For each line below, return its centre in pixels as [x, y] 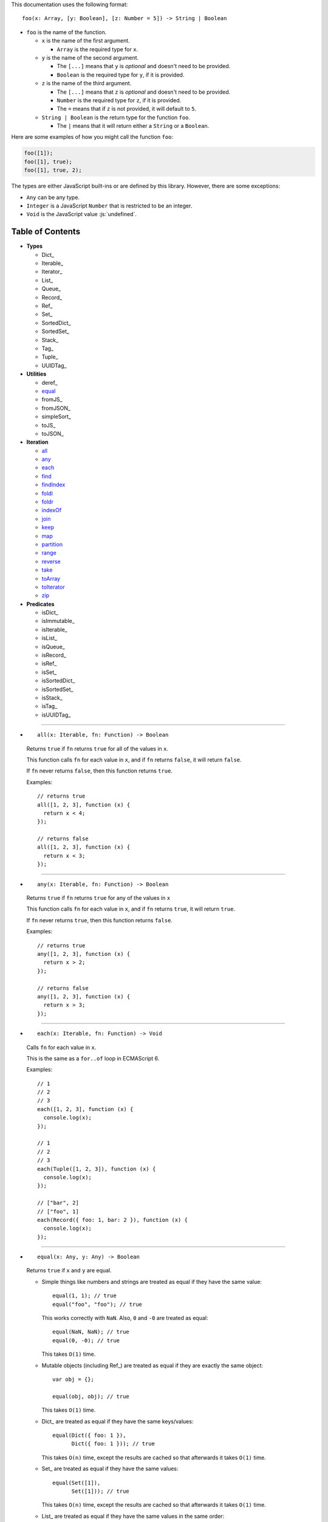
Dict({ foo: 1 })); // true [113, 1444]
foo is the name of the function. [67, 32]
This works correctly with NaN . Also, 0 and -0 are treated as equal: [125, 1318]
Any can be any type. [53, 197]
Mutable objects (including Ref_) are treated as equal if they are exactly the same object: [152, 1365]
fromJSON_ [56, 408]
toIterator [53, 587]
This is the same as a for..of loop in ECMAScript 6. [93, 1058]
